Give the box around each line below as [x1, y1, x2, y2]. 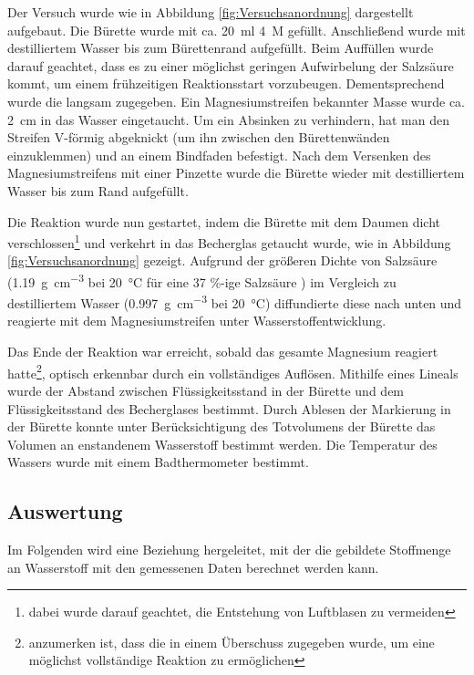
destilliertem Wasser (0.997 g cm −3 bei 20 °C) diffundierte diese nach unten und [7, 291, 462, 312]
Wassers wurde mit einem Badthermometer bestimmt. [7, 452, 309, 472]
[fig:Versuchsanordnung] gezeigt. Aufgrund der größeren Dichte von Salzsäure [7, 251, 438, 270]
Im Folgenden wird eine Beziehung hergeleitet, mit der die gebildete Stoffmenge [7, 540, 451, 559]
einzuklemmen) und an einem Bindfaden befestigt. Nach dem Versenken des [7, 145, 431, 164]
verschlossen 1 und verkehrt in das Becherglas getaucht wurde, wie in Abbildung [7, 231, 451, 252]
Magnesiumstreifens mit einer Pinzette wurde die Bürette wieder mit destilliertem [7, 163, 465, 182]
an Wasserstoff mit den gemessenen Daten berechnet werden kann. [7, 557, 379, 576]
